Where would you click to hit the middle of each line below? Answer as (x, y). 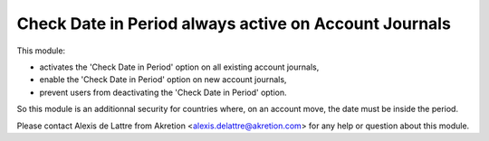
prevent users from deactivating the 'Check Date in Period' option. (163, 92)
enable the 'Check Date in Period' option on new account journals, (163, 80)
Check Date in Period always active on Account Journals (234, 23)
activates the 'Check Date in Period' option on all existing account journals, (179, 67)
